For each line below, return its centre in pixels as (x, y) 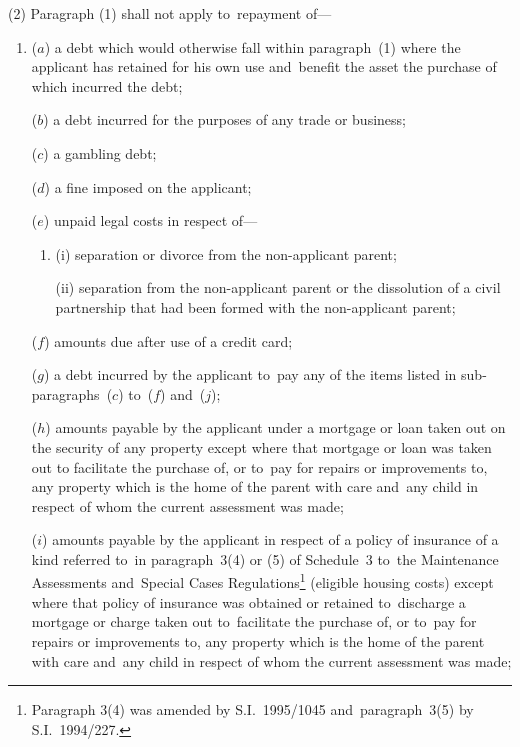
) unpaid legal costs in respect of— (150, 220)
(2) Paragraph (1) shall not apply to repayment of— (170, 13)
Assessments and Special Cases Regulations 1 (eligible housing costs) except (262, 581)
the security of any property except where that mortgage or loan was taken (261, 446)
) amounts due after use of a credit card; (168, 340)
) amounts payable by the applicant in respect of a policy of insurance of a (270, 539)
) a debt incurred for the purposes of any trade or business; (224, 119)
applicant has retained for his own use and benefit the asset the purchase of (264, 66)
